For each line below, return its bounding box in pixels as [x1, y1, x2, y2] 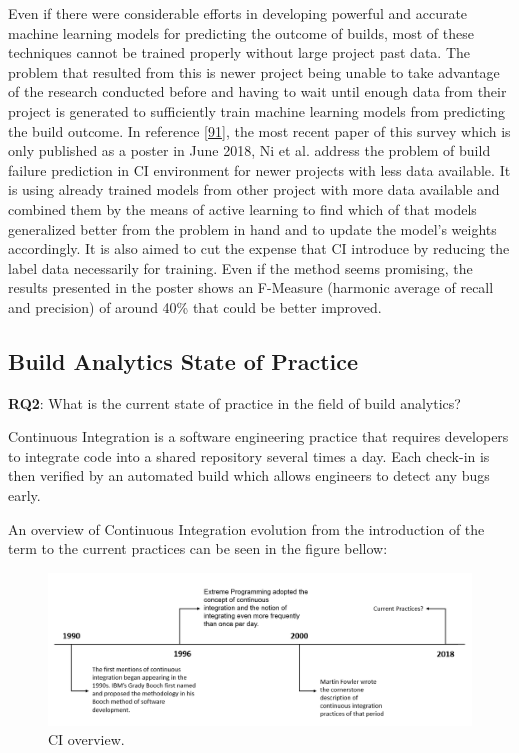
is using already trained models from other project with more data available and [8, 179, 500, 200]
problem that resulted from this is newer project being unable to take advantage [8, 61, 500, 82]
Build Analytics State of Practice [8, 345, 359, 376]
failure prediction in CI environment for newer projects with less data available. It [8, 159, 511, 180]
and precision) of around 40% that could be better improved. [8, 296, 382, 317]
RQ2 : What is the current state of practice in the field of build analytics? [8, 392, 461, 413]
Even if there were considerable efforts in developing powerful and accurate [8, 3, 468, 23]
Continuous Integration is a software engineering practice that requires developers [8, 426, 509, 447]
